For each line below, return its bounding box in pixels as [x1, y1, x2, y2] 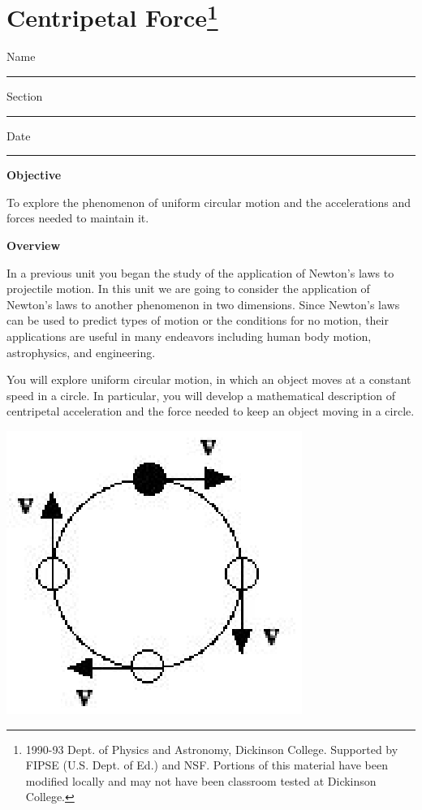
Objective [6, 166, 62, 183]
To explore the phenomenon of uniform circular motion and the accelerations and [6, 193, 411, 210]
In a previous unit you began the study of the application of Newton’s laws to [6, 264, 394, 281]
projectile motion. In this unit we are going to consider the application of [6, 280, 370, 297]
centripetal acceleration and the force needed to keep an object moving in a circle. [6, 403, 415, 420]
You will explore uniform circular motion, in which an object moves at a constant [6, 371, 411, 388]
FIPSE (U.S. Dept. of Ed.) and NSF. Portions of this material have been [25, 756, 388, 773]
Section [6, 88, 43, 105]
